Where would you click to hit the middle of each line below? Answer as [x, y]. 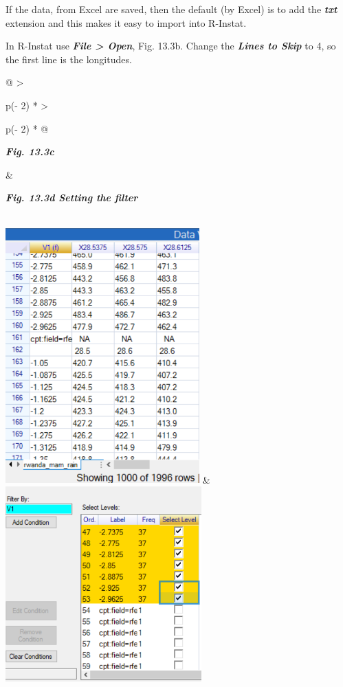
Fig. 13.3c [30, 151]
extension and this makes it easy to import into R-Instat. [126, 22]
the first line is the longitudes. [69, 59]
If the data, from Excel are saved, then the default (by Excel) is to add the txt [171, 9]
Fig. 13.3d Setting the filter [72, 198]
